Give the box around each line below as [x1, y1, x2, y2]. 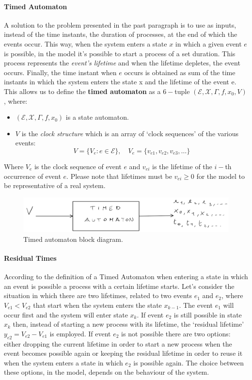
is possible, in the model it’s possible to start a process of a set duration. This [4, 48, 236, 58]
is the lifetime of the [152, 161, 212, 171]
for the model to [196, 171, 245, 181]
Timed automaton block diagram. [23, 234, 123, 244]
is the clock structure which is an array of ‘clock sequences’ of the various [21, 128, 239, 138]
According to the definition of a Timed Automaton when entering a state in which [4, 271, 248, 282]
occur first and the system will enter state [4, 309, 128, 319]
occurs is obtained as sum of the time [124, 67, 236, 77]
